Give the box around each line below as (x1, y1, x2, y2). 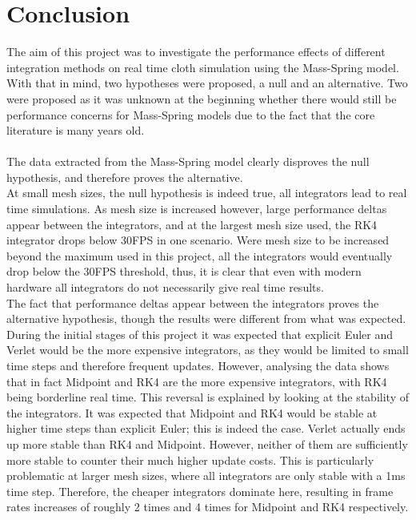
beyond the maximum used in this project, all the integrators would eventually (6, 247, 393, 264)
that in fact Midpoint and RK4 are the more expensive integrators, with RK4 (6, 373, 387, 389)
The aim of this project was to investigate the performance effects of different (6, 43, 386, 60)
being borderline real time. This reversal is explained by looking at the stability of (6, 389, 409, 405)
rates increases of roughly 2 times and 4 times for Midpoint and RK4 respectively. (6, 498, 409, 515)
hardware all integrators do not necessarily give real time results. (6, 279, 324, 296)
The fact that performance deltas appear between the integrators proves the (6, 294, 379, 311)
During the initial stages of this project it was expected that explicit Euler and (6, 325, 394, 342)
